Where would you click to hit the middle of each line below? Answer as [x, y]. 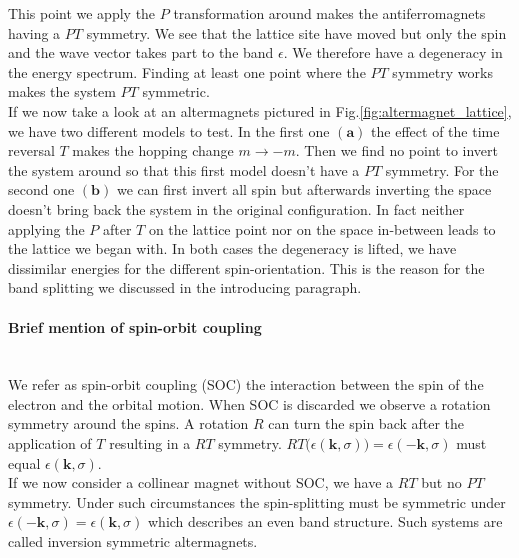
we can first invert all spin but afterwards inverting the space [304, 189]
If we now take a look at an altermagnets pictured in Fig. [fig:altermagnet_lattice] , [260, 110]
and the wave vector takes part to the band [141, 52]
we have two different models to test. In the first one [169, 130]
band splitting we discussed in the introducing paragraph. [185, 287]
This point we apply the [82, 13]
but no [441, 482]
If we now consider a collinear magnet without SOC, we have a [201, 482]
